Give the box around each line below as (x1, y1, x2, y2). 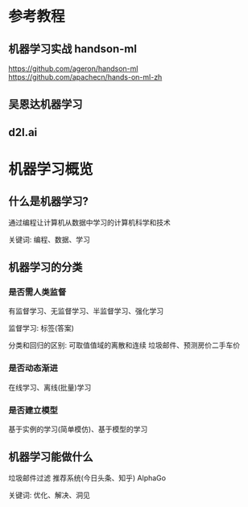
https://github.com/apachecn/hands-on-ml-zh (8, 72, 163, 81)
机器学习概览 (8, 160, 94, 178)
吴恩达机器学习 (8, 97, 83, 111)
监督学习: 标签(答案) (8, 324, 75, 333)
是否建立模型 (8, 404, 59, 415)
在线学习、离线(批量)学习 (8, 382, 92, 392)
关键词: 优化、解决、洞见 (8, 490, 90, 500)
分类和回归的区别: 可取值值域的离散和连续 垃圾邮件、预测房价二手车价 (8, 340, 240, 350)
